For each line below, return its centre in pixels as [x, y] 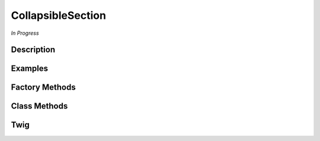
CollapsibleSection [59, 15]
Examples [30, 69]
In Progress [25, 33]
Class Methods [39, 106]
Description [33, 50]
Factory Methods [44, 88]
